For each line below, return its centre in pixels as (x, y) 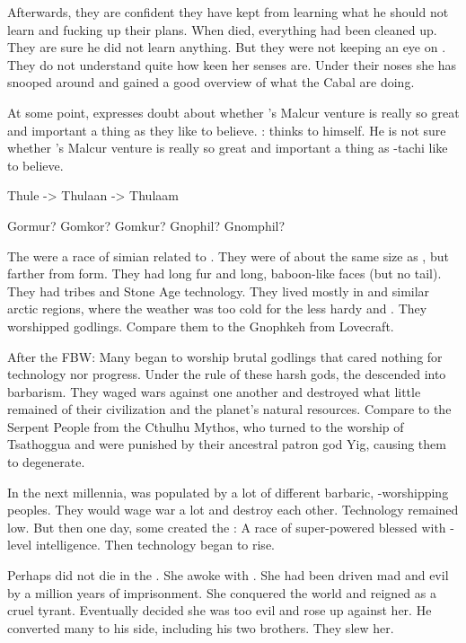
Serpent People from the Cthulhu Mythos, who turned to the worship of (206, 426)
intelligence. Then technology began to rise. (155, 545)
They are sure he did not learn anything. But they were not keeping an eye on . (227, 47)
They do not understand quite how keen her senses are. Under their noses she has (232, 64)
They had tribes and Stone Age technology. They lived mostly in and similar (219, 291)
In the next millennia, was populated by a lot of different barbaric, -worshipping (228, 492)
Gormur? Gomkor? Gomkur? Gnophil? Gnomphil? (146, 225)
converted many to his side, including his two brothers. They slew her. (201, 627)
